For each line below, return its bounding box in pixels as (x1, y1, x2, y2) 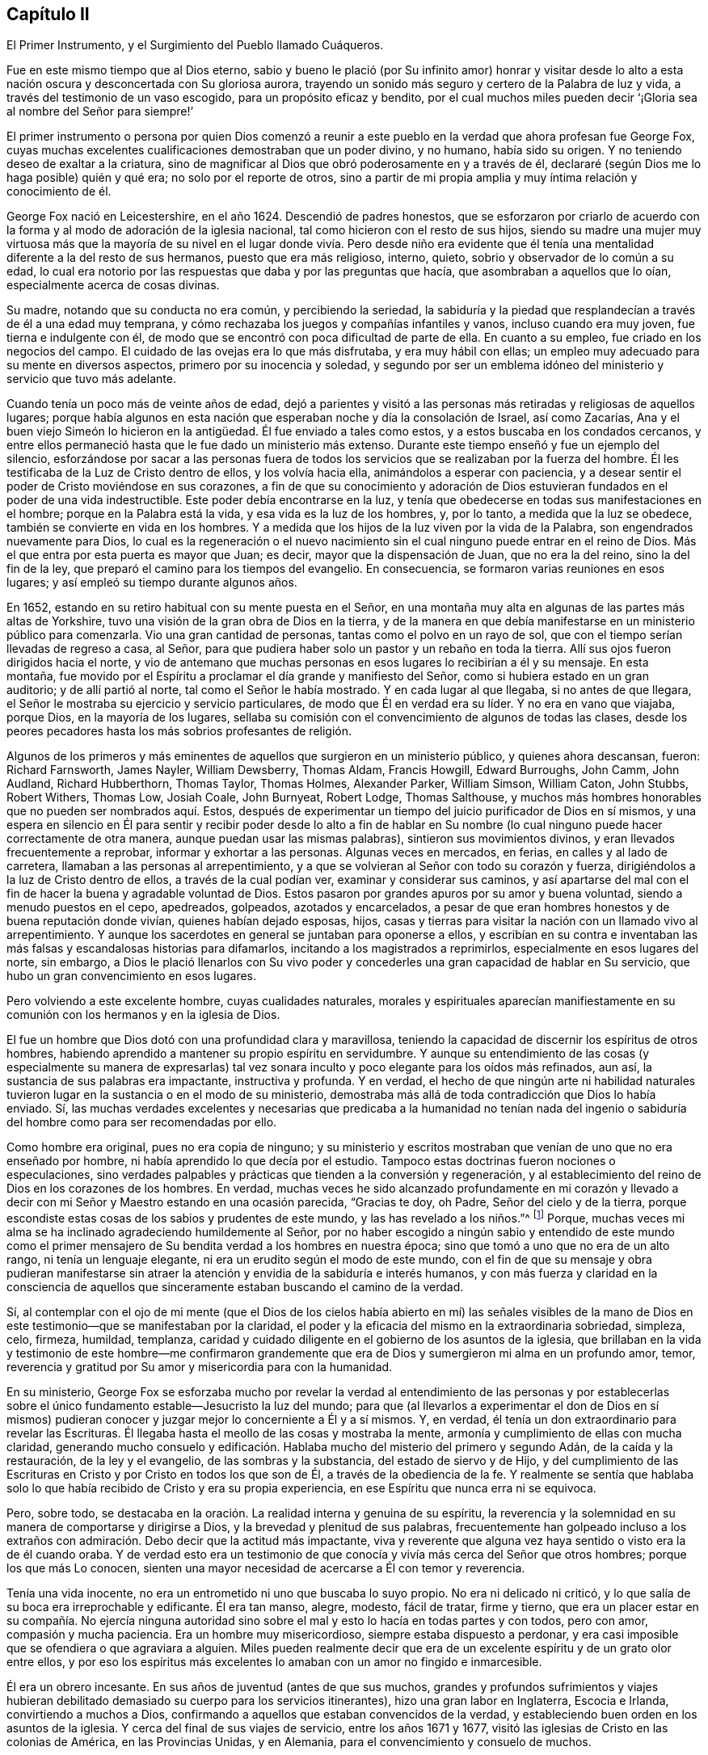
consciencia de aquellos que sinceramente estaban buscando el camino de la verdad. (6, 1280, 464, 1294)
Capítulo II (6, 4, 90, 24)
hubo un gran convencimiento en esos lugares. (6, 969, 256, 983)
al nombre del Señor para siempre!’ (6, 104, 194, 119)
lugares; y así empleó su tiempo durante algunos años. (6, 575, 297, 590)
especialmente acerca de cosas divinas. (6, 278, 220, 292)
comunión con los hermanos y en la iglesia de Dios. (6, 1008, 280, 1022)
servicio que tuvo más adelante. (6, 372, 176, 386)
